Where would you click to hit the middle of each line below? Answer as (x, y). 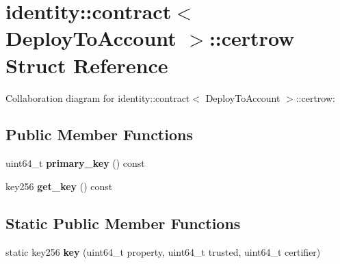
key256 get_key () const (59, 186)
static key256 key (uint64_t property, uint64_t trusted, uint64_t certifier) (163, 251)
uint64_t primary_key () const (75, 163)
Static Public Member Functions (123, 223)
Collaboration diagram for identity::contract (98, 97)
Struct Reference (87, 65)
